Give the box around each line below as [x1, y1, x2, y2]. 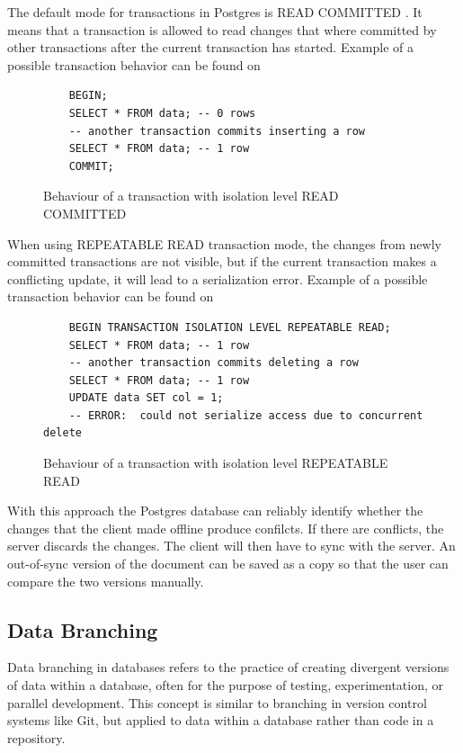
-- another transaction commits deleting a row [68, 356, 359, 370]
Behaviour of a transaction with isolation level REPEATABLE [43, 453, 388, 472]
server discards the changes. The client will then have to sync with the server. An [7, 536, 456, 555]
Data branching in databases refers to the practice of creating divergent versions [7, 658, 450, 677]
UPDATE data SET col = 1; [68, 391, 224, 405]
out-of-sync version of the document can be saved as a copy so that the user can [7, 554, 449, 573]
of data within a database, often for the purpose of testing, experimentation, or [7, 676, 443, 695]
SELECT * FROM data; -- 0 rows [68, 106, 256, 120]
